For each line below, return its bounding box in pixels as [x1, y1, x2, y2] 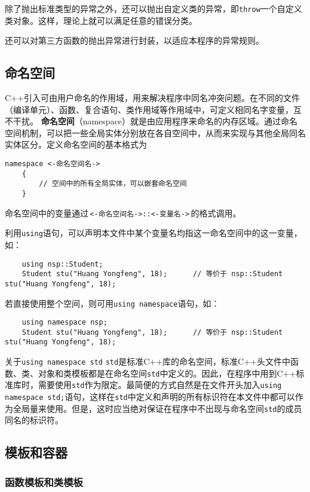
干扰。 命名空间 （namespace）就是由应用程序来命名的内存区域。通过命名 [13, 115, 298, 127]
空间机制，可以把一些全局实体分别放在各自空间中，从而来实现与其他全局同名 [5, 126, 306, 139]
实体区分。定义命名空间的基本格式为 [5, 138, 147, 151]
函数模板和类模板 [5, 474, 83, 489]
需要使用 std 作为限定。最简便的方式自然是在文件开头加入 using [38, 378, 282, 391]
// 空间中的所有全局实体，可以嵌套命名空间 [39, 179, 187, 188]
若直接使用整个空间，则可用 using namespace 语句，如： [5, 297, 220, 309]
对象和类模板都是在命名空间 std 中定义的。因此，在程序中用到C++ [38, 366, 296, 379]
